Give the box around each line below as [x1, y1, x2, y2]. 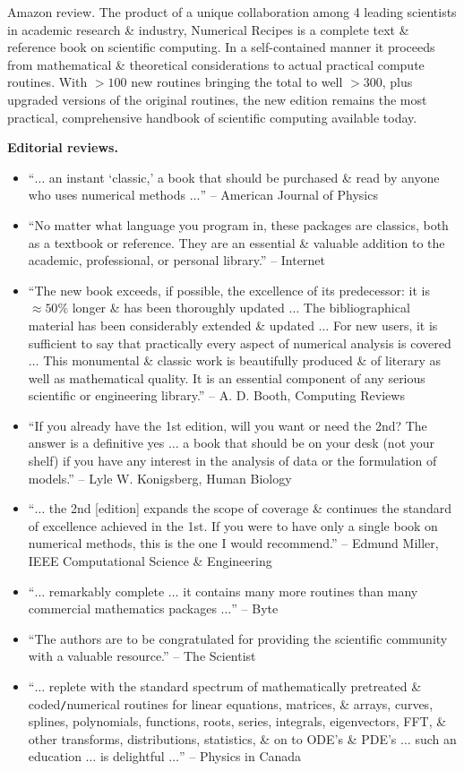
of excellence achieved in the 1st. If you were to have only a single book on [28, 516, 438, 535]
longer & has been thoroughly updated [72, 298, 285, 317]
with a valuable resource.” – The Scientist [28, 647, 256, 665]
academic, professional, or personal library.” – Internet [28, 251, 325, 270]
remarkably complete [48, 581, 165, 600]
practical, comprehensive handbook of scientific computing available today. [7, 107, 417, 126]
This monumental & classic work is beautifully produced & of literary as [43, 351, 442, 370]
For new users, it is [332, 315, 438, 334]
